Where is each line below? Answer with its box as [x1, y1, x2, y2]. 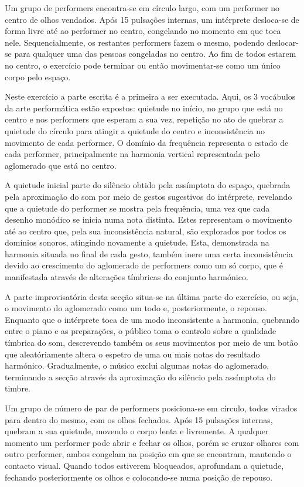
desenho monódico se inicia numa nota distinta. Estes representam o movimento [5, 213, 292, 226]
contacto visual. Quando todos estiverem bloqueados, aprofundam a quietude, [5, 459, 284, 471]
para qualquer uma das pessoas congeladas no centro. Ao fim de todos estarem [14, 47, 296, 60]
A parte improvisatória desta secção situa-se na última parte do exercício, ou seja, [5, 290, 299, 302]
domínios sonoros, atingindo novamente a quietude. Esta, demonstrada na [5, 236, 269, 248]
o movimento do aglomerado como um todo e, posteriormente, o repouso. [5, 302, 267, 314]
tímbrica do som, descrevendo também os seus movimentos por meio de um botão [5, 336, 298, 349]
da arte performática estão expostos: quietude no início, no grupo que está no [5, 101, 283, 114]
